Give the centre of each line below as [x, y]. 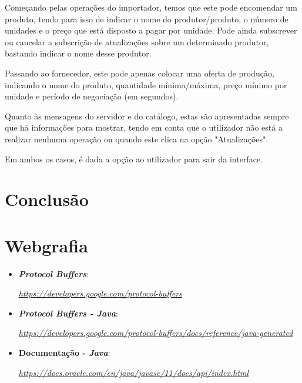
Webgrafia [46, 245]
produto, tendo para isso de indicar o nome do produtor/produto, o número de [147, 19]
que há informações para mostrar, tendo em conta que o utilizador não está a [144, 127]
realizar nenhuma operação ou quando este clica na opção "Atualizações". [137, 139]
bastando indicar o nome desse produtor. [78, 53]
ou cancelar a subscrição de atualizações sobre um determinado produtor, [137, 41]
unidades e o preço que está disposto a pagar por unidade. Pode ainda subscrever [151, 30]
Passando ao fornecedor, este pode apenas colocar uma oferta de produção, [140, 73]
